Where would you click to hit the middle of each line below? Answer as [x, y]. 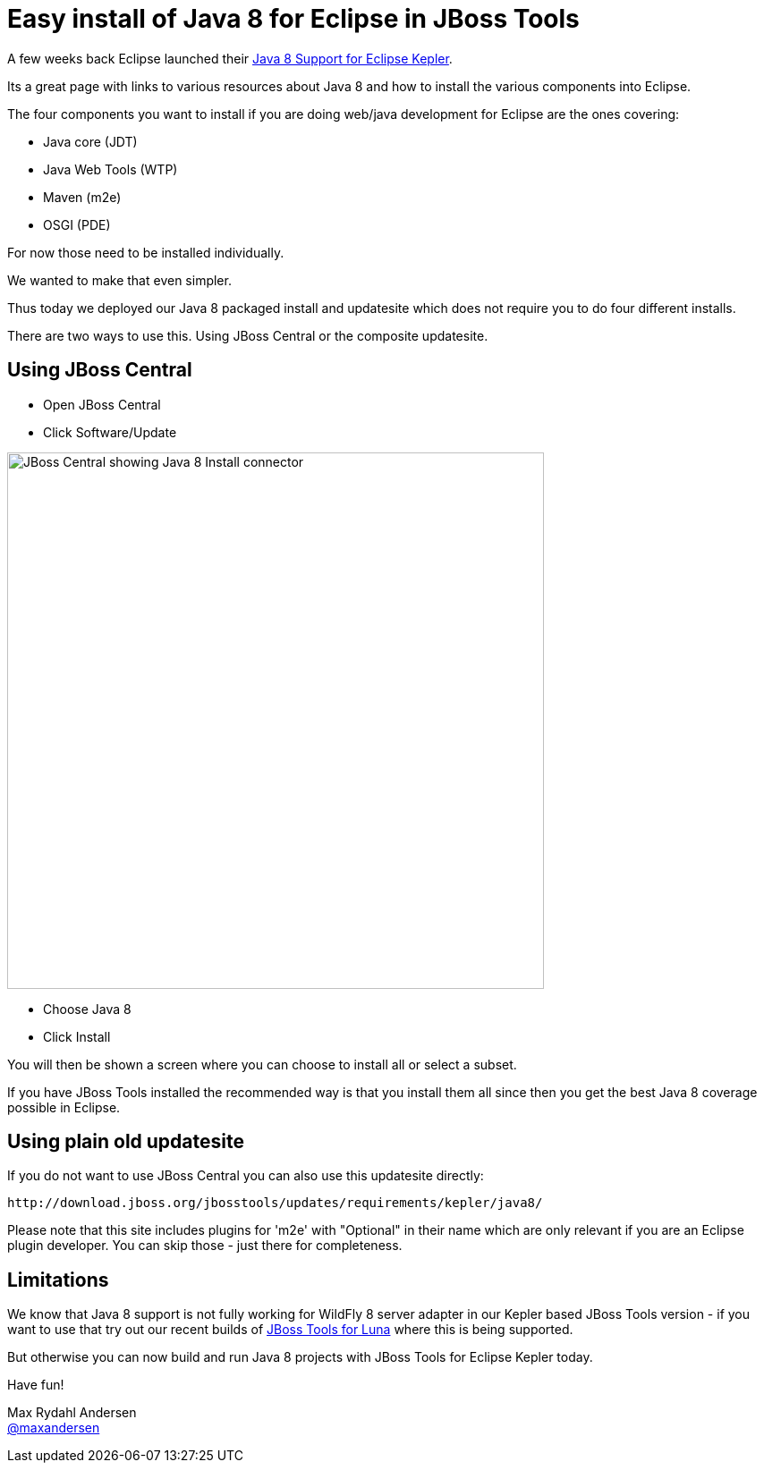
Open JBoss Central [102, 404]
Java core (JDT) [90, 141]
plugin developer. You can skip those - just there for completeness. [205, 1246]
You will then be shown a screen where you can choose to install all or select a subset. [262, 1064]
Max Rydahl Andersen [72, 1413]
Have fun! [36, 1385]
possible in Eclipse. [64, 1107]
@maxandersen [54, 1428]
